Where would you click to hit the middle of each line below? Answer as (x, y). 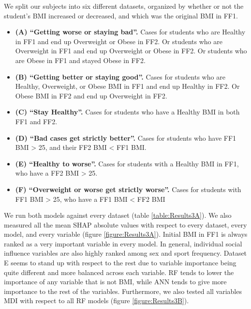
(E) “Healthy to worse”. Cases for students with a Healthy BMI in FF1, (127, 163)
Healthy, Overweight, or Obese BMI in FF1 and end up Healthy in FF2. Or (127, 86)
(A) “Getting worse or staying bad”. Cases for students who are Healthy (130, 32)
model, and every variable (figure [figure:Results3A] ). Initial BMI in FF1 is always (126, 234)
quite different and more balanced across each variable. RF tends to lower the (119, 272)
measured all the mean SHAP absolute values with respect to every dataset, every (125, 224)
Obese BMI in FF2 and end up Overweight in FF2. (91, 95)
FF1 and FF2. (36, 121)
